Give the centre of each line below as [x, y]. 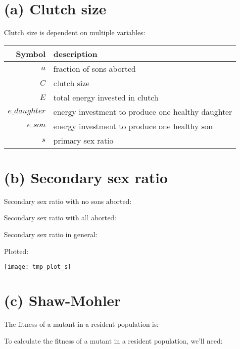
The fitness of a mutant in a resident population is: [81, 324]
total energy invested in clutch [106, 97]
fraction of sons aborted [95, 68]
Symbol [31, 53]
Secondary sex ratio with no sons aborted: [68, 201]
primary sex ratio [84, 140]
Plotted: [16, 251]
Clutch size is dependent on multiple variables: [75, 32]
